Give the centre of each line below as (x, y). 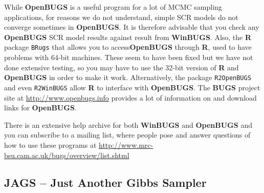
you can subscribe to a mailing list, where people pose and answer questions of (127, 135)
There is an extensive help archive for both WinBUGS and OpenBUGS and (128, 124)
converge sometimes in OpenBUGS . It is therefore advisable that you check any (132, 27)
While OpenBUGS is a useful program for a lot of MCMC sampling (113, 7)
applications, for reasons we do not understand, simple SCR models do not (121, 17)
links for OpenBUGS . (40, 108)
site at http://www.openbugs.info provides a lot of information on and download (130, 97)
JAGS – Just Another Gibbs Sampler (105, 182)
